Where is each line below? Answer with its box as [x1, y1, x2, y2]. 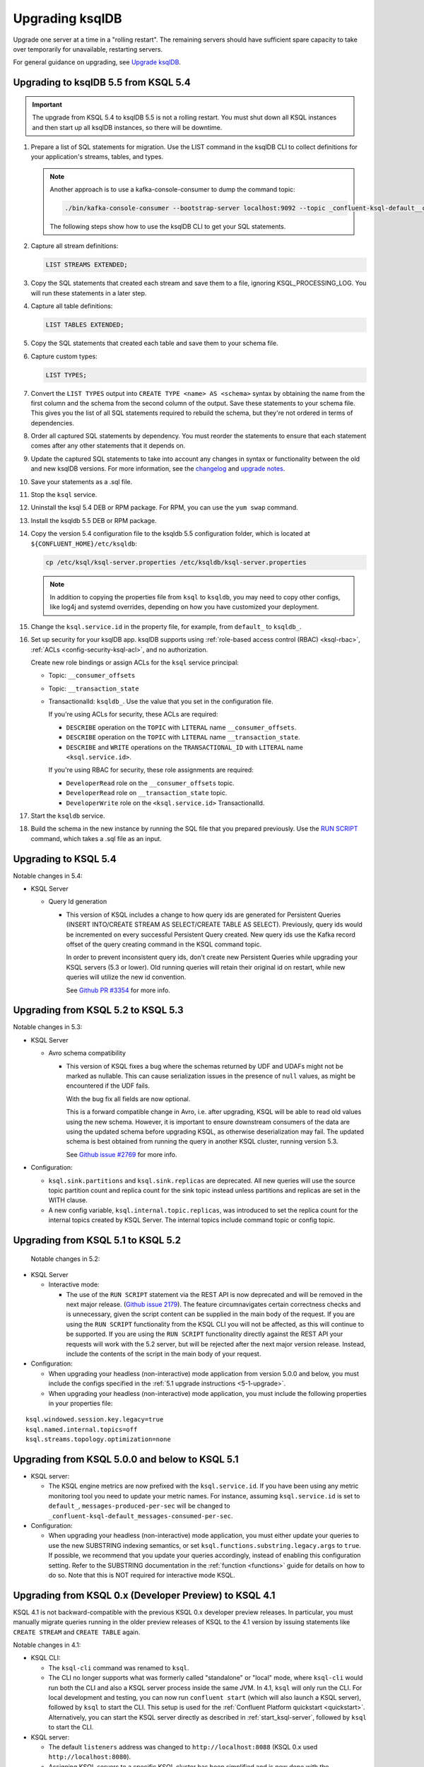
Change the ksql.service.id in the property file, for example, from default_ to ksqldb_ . [30, 622, 302, 630]
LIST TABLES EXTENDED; [45, 321, 124, 329]
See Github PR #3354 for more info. [66, 986, 171, 994]
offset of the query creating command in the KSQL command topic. [66, 940, 262, 949]
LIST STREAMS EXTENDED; [45, 261, 129, 269]
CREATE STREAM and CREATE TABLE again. [13, 1628, 141, 1636]
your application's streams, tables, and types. [30, 153, 164, 161]
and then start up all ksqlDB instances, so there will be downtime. [32, 123, 223, 131]
